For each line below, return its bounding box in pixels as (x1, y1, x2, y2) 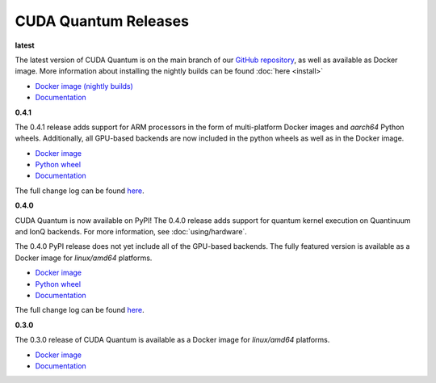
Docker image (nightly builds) (35, 81, 133, 90)
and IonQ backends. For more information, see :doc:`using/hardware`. (15, 227, 248, 237)
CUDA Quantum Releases (15, 12, 190, 30)
